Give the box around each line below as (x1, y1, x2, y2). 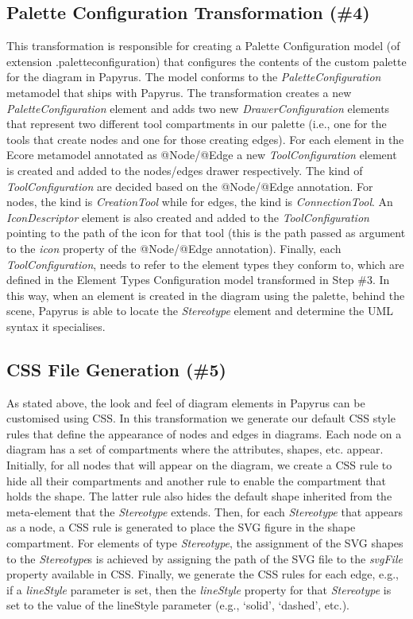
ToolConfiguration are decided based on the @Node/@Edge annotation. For (6, 177, 373, 194)
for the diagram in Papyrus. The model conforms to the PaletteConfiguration (6, 68, 381, 85)
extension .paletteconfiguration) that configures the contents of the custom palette (6, 53, 407, 69)
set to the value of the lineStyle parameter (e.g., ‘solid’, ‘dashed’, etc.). (6, 597, 349, 613)
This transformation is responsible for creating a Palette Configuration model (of (6, 37, 400, 54)
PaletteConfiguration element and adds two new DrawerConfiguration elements (6, 99, 390, 116)
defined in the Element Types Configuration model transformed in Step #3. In (6, 271, 390, 288)
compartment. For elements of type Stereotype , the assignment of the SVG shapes (6, 535, 403, 551)
